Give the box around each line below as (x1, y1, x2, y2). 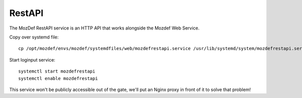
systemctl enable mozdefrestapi (18, 75, 98, 81)
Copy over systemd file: (9, 34, 59, 40)
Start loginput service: (9, 56, 55, 62)
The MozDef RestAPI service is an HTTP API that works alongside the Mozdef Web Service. (9, 25, 200, 31)
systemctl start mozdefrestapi (18, 68, 96, 74)
